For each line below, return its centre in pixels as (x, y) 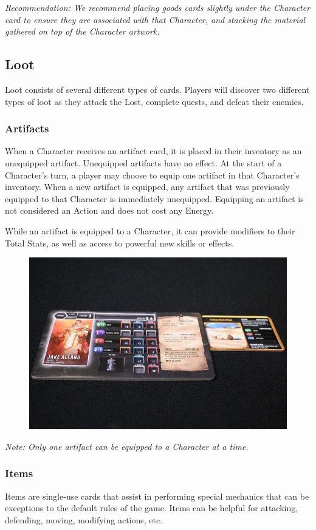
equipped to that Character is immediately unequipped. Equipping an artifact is (154, 198)
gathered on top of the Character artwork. (82, 31)
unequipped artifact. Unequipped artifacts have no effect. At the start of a (143, 162)
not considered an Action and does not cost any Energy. (109, 210)
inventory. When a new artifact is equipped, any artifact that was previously (147, 187)
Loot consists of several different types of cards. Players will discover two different (157, 89)
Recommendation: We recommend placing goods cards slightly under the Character (158, 7)
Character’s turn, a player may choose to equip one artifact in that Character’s (152, 175)
